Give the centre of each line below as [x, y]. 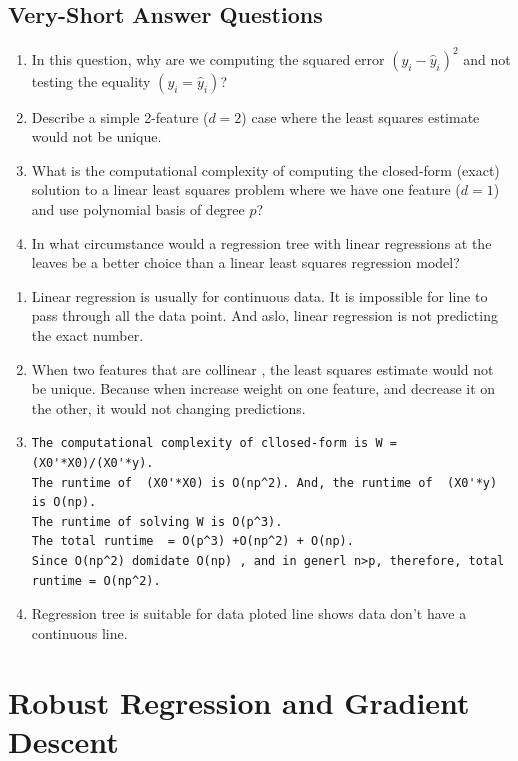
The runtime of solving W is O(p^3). [157, 521]
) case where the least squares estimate [360, 116]
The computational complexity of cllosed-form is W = [214, 443]
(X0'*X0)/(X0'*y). [92, 463]
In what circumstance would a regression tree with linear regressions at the [261, 242]
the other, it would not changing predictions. [168, 407]
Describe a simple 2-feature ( [120, 116]
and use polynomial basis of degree [138, 209]
